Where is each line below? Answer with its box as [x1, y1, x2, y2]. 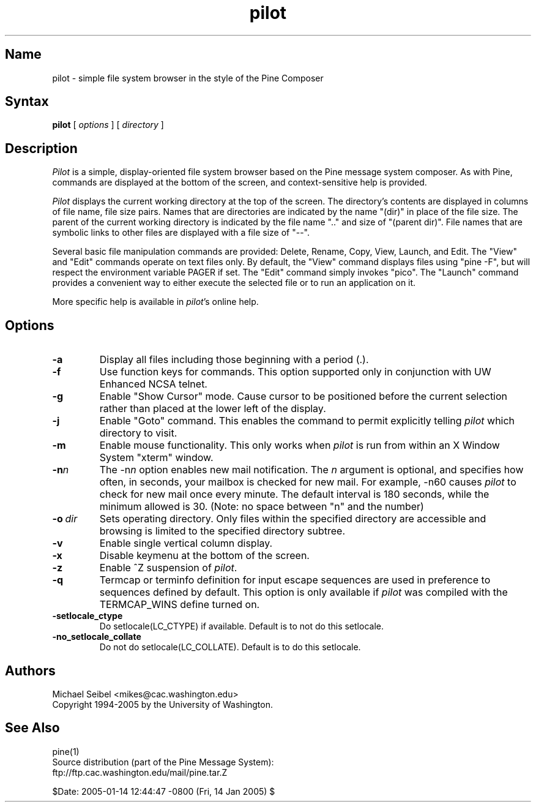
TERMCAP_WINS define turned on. [99, 598, 260, 611]
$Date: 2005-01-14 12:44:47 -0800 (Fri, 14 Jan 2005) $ [52, 786, 275, 797]
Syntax [5, 94, 49, 110]
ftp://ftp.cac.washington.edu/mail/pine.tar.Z [52, 767, 228, 778]
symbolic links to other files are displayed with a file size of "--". [52, 227, 310, 238]
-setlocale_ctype [52, 610, 123, 621]
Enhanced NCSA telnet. [99, 378, 207, 391]
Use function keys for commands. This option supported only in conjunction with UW [99, 366, 491, 378]
